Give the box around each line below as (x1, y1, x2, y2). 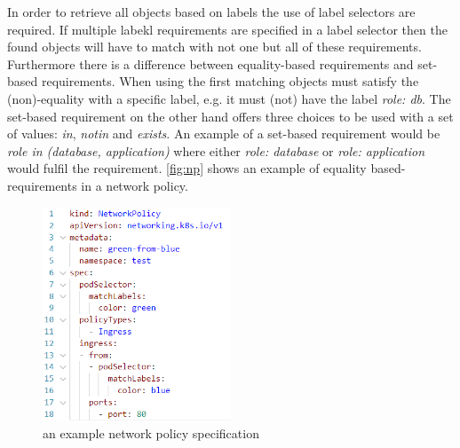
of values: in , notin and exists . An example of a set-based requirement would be (7, 124, 440, 143)
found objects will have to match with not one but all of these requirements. (7, 37, 422, 56)
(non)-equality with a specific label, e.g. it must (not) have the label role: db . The (7, 89, 451, 107)
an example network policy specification (43, 423, 259, 442)
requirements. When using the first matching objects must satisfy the (41, 72, 419, 90)
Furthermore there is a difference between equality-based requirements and (7, 54, 414, 73)
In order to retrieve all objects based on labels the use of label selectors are (7, 3, 416, 20)
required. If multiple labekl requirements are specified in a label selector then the (7, 20, 448, 38)
